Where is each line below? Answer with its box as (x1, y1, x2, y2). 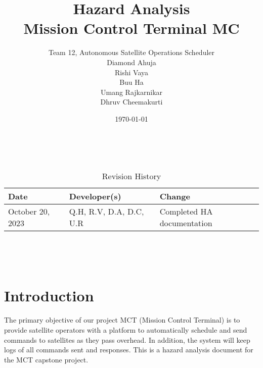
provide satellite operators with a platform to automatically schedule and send (4, 324, 247, 335)
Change (159, 190, 190, 202)
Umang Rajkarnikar (100, 86, 163, 97)
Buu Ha (119, 77, 144, 87)
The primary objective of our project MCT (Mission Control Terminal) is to (4, 314, 240, 325)
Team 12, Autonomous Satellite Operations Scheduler (48, 47, 215, 58)
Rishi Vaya (115, 67, 148, 77)
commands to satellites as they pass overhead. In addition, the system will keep (4, 334, 250, 345)
